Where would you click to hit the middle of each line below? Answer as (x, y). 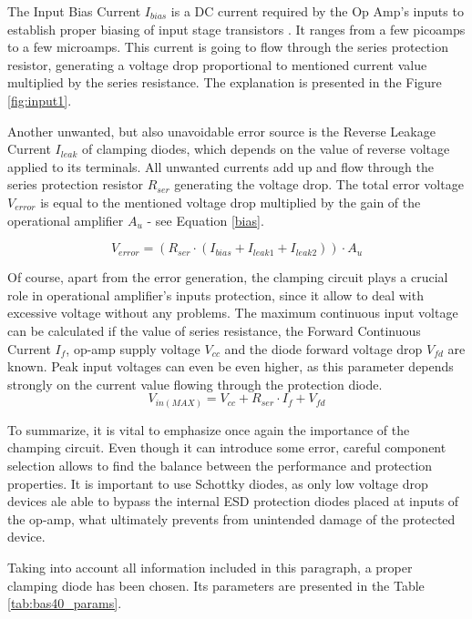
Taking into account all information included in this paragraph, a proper (210, 567)
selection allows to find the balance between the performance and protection (220, 465)
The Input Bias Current (74, 11)
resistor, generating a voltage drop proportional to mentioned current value (217, 64)
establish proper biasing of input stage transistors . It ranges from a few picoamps (236, 29)
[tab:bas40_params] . (65, 603)
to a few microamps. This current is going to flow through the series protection (228, 47)
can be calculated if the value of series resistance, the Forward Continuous (214, 330)
